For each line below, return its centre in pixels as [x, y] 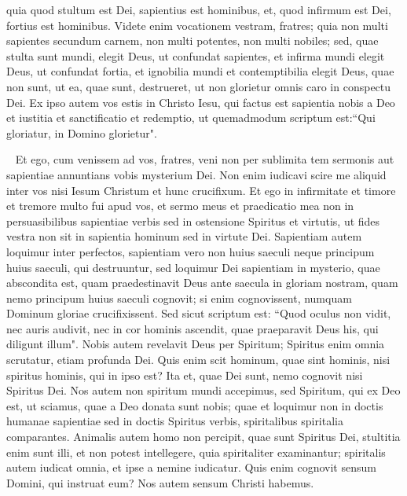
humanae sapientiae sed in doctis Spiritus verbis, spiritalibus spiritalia [175, 421]
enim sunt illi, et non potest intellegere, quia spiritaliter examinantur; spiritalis [196, 452]
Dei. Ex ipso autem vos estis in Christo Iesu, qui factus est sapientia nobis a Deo [201, 102]
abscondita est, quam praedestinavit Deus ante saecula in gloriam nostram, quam [202, 283]
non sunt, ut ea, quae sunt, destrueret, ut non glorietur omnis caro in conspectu [199, 86]
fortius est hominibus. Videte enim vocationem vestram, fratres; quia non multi [197, 25]
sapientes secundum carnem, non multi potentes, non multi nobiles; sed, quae [192, 40]
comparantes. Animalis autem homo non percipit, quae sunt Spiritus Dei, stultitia [203, 437]
